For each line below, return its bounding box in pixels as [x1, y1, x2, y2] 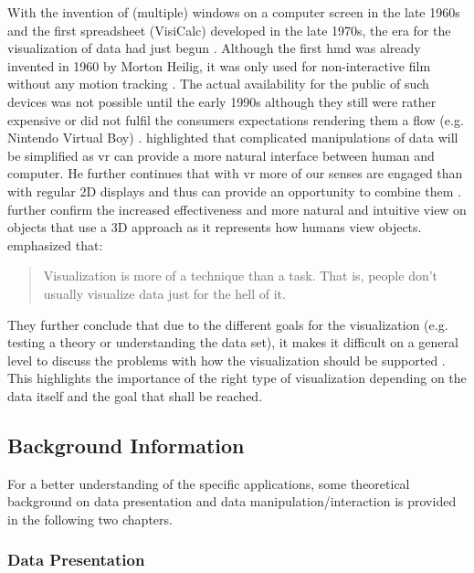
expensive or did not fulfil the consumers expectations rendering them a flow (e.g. [7, 110, 464, 129]
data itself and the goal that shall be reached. [7, 386, 263, 405]
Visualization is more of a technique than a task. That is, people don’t [43, 266, 438, 285]
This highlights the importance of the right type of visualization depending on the [7, 368, 467, 387]
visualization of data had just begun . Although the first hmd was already [7, 38, 421, 58]
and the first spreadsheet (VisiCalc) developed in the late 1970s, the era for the [7, 20, 451, 39]
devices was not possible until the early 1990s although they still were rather [7, 91, 437, 111]
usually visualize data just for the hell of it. [43, 283, 286, 302]
